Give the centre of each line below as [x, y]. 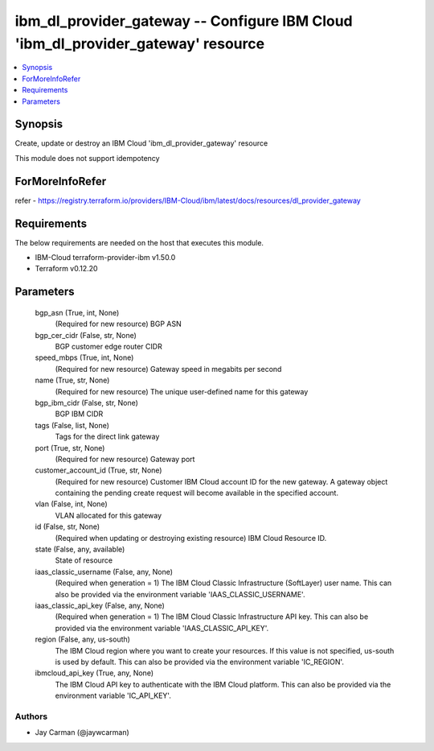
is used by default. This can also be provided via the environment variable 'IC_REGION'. [200, 662]
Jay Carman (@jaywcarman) [82, 732]
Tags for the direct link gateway [107, 437]
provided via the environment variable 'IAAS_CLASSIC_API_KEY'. [162, 628]
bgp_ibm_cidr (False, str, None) [86, 402]
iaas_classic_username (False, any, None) [104, 572]
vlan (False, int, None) [71, 504]
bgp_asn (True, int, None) [77, 312]
